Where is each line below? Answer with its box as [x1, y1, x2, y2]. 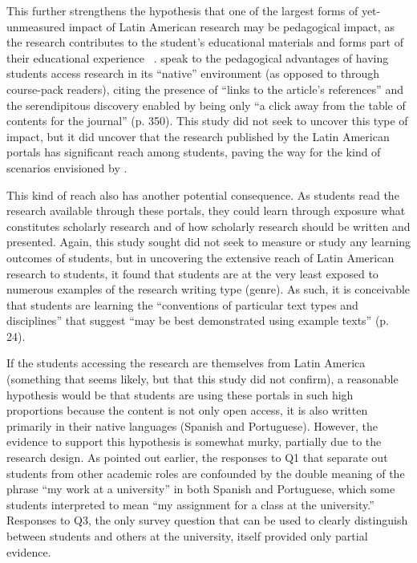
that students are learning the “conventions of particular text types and [6, 296, 358, 313]
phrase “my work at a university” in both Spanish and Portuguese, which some [6, 480, 395, 497]
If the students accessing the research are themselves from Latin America [6, 354, 366, 371]
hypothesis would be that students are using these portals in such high [6, 386, 354, 403]
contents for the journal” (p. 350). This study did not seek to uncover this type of [6, 112, 408, 129]
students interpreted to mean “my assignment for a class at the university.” [6, 496, 374, 512]
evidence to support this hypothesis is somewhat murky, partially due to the [6, 433, 382, 450]
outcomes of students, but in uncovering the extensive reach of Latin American [6, 249, 395, 265]
